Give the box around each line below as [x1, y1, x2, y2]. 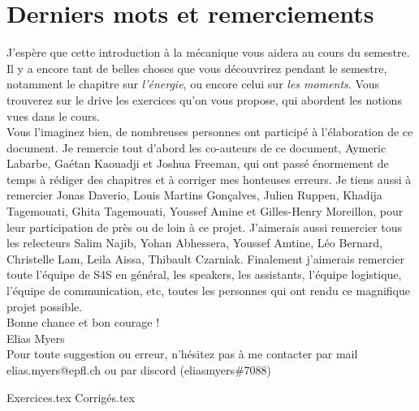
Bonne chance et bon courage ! [6, 314, 160, 331]
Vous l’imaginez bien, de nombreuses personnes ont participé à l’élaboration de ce [6, 123, 413, 140]
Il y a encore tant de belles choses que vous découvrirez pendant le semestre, [6, 59, 387, 76]
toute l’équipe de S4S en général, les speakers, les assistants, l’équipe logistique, [6, 266, 402, 283]
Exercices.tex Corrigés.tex [6, 388, 135, 405]
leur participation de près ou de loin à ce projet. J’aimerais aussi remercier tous [6, 218, 402, 235]
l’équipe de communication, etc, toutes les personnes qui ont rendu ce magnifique [6, 282, 410, 299]
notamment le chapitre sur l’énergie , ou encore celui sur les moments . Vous [6, 75, 380, 92]
